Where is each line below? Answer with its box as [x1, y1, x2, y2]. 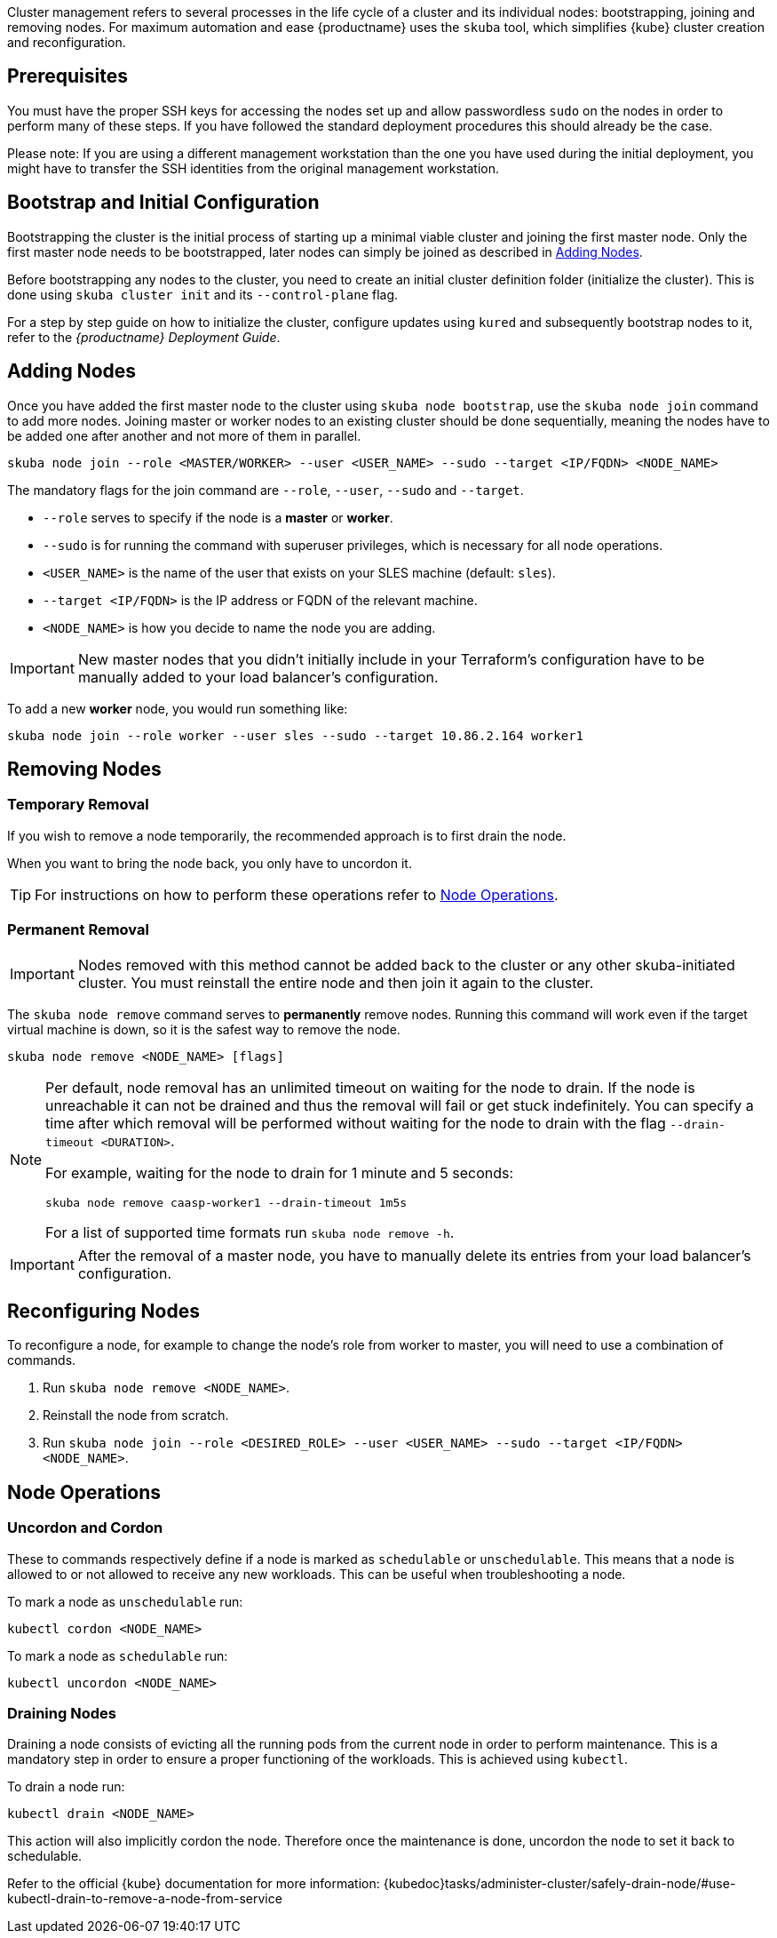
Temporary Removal [7, 795, 149, 814]
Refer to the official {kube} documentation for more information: [7, 1876, 380, 1892]
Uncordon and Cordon [7, 1519, 163, 1537]
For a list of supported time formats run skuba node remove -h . [45, 1223, 455, 1241]
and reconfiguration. [7, 35, 126, 50]
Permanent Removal [7, 921, 149, 939]
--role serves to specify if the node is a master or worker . [43, 509, 393, 525]
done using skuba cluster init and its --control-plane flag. [7, 286, 399, 302]
